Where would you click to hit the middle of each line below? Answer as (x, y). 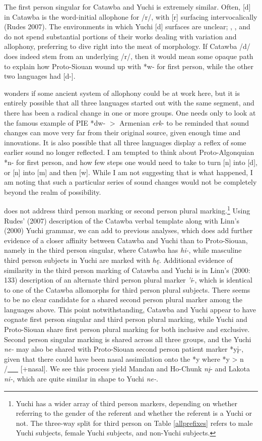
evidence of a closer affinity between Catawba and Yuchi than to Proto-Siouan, (126, 240)
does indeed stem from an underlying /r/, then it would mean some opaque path (129, 56)
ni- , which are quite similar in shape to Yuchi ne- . (81, 379)
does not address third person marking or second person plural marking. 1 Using (127, 210)
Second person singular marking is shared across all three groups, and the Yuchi (128, 339)
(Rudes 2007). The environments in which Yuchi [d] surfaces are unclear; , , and (127, 26)
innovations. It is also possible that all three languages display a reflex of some (125, 142)
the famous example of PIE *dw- (55, 122)
